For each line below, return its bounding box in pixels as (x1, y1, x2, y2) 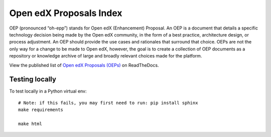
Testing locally (9, 75, 56, 83)
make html (18, 120, 42, 126)
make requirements (18, 107, 64, 112)
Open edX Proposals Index (9, 7, 122, 18)
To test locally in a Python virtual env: (9, 88, 87, 94)
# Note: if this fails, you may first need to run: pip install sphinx (18, 100, 198, 105)
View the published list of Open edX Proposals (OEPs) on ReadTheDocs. (9, 62, 159, 68)
